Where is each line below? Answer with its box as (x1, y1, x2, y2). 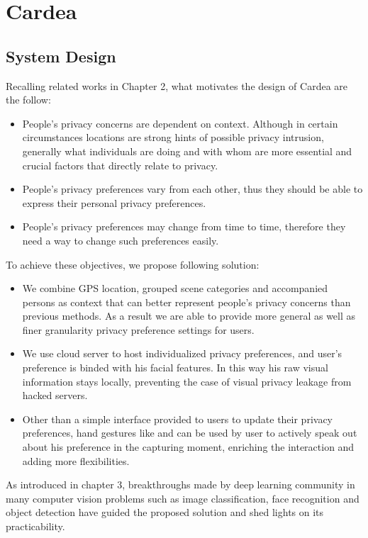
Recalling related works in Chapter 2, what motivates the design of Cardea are (6, 78, 348, 93)
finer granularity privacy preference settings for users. (22, 322, 255, 337)
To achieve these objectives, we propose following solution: (6, 257, 260, 271)
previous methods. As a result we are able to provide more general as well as (22, 308, 356, 323)
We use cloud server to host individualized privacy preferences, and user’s (22, 346, 342, 361)
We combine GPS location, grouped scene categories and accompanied (22, 281, 328, 296)
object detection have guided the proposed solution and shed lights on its (6, 505, 324, 520)
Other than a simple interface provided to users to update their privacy (22, 411, 333, 426)
